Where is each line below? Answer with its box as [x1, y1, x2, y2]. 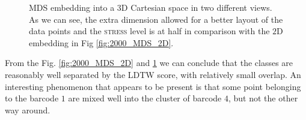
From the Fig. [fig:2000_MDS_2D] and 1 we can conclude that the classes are [5, 56, 293, 69]
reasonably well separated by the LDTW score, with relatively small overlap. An [5, 68, 301, 80]
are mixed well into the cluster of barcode [68, 92, 222, 104]
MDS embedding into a [29, 1, 115, 13]
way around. [5, 103, 50, 116]
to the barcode [5, 92, 59, 104]
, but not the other [228, 92, 298, 104]
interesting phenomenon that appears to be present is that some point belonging [5, 80, 301, 92]
